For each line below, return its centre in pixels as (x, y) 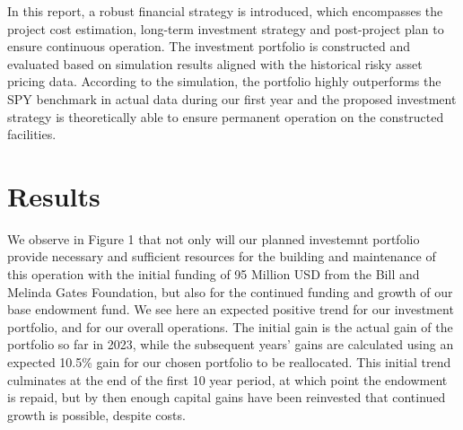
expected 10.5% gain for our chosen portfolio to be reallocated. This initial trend (229, 362)
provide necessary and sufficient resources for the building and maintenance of (222, 256)
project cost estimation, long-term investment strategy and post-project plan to (226, 28)
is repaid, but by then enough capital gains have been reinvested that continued (227, 397)
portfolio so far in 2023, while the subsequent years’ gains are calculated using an (231, 344)
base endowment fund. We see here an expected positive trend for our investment (231, 309)
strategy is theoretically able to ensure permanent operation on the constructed (226, 116)
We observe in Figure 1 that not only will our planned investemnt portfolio (214, 238)
